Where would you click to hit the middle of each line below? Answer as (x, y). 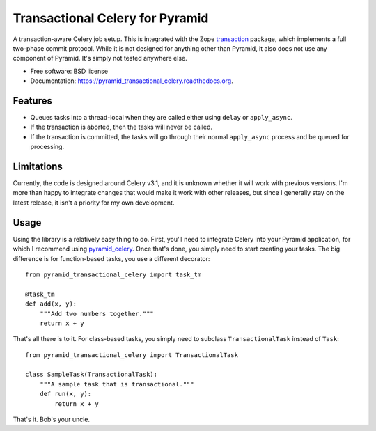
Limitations (38, 166)
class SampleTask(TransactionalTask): (92, 375)
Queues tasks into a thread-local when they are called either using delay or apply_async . (161, 118)
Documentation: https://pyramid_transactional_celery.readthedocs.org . (132, 81)
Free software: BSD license (69, 71)
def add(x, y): (51, 304)
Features (32, 101)
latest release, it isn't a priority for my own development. (94, 203)
